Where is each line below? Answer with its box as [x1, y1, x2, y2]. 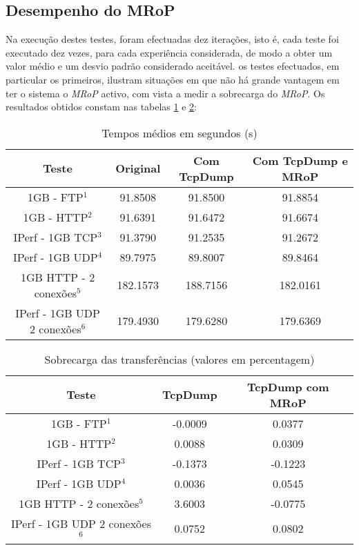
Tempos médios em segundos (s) [101, 124, 258, 141]
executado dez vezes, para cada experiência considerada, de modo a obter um [6, 45, 333, 59]
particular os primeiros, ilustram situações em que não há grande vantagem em [6, 72, 340, 86]
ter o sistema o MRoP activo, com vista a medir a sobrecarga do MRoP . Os [6, 86, 325, 100]
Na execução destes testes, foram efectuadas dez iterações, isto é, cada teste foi [6, 32, 339, 46]
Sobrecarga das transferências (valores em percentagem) [44, 351, 315, 367]
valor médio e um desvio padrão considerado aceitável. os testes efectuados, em [6, 59, 340, 73]
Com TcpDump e [252, 152, 348, 168]
